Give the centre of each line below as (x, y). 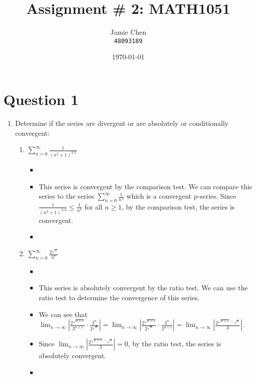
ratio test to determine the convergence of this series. (119, 297)
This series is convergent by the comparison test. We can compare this (146, 186)
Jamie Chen (128, 32)
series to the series (66, 196)
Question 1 (41, 99)
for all (93, 206)
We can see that (63, 314)
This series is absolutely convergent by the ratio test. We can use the (143, 288)
